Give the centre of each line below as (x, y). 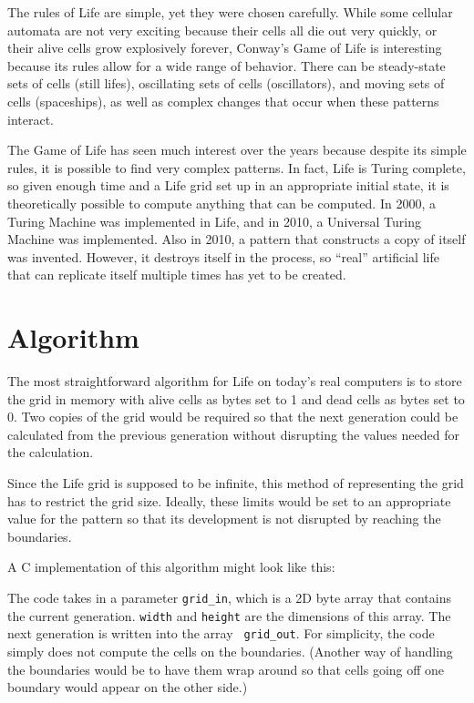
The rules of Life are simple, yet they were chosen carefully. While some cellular (230, 12)
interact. (31, 119)
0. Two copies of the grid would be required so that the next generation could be (233, 417)
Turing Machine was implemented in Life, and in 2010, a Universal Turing (214, 221)
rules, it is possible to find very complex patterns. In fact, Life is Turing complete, (237, 167)
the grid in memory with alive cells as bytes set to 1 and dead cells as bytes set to (236, 398)
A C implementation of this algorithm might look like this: (171, 567)
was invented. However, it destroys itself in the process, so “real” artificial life (223, 256)
